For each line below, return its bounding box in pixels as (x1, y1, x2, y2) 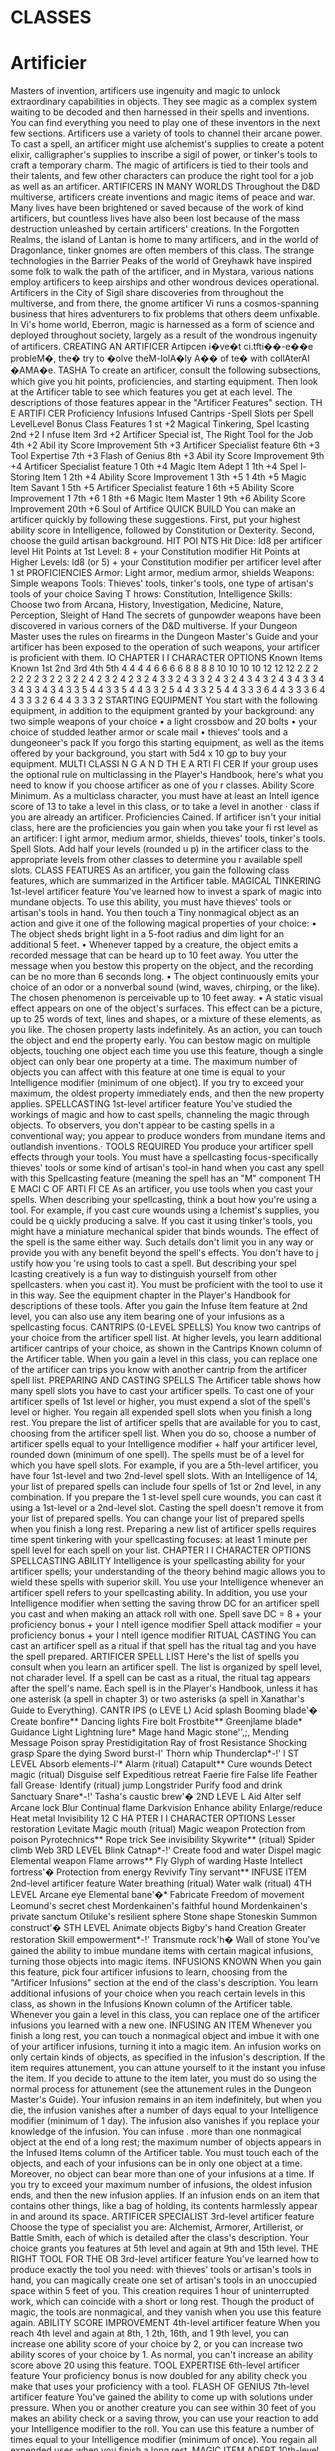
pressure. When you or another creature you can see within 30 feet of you (10, 2402, 317, 2414)
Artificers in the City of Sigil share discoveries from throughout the (10, 287, 285, 299)
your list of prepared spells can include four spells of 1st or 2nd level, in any (10, 1481, 322, 1493)
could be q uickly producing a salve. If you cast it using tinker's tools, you (10, 1215, 313, 1227)
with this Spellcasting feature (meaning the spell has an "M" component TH (10, 1172, 322, 1185)
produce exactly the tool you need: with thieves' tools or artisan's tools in (10, 2264, 312, 2276)
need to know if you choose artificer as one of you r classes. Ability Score (10, 779, 315, 791)
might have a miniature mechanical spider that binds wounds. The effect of (10, 1226, 320, 1238)
